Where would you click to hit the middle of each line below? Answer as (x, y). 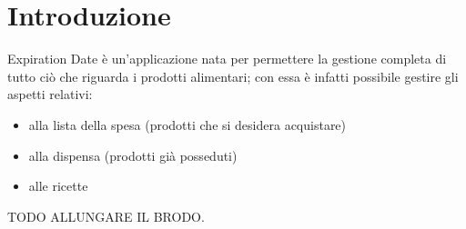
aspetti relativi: (50, 94)
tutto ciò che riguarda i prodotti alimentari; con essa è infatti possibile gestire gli (233, 76)
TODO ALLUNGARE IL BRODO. (106, 216)
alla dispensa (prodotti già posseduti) (133, 155)
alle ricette (58, 186)
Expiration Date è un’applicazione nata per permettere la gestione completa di (227, 59)
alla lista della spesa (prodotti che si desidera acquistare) (187, 124)
